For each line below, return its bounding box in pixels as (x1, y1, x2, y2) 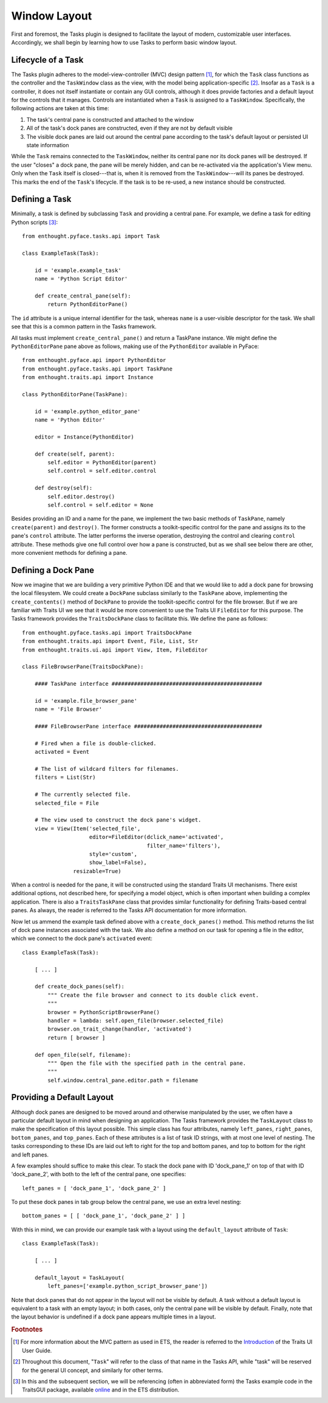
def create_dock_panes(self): (34, 983, 125, 990)
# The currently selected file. (34, 791, 131, 798)
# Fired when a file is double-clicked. (34, 740, 157, 747)
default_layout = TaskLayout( (34, 1274, 125, 1281)
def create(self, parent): (34, 450, 115, 458)
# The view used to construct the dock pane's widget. (34, 816, 202, 824)
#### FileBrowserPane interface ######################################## (34, 723, 262, 730)
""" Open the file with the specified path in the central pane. (47, 1059, 247, 1067)
